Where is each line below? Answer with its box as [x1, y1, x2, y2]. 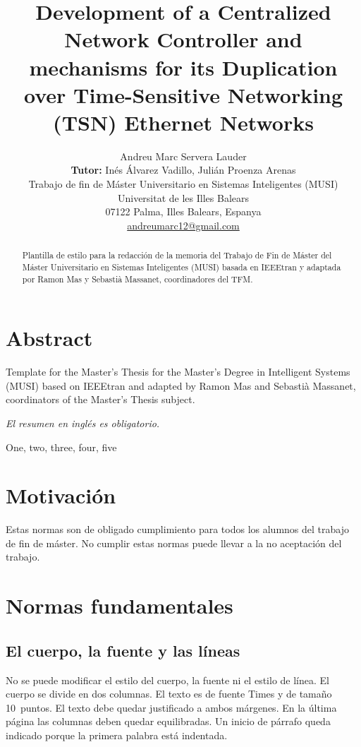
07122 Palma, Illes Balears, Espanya [105, 204, 262, 219]
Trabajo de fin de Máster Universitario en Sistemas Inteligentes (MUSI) [28, 177, 338, 191]
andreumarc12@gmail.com [127, 217, 240, 232]
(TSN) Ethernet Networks [53, 107, 314, 136]
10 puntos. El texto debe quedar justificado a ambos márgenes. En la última [6, 700, 337, 715]
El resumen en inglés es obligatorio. [6, 415, 160, 430]
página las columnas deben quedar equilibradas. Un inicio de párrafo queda [6, 714, 331, 729]
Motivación [6, 481, 116, 510]
